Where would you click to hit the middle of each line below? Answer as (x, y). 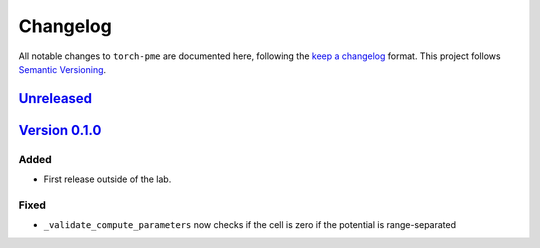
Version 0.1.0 (60, 130)
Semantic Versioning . (62, 69)
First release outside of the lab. (107, 179)
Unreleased (55, 98)
